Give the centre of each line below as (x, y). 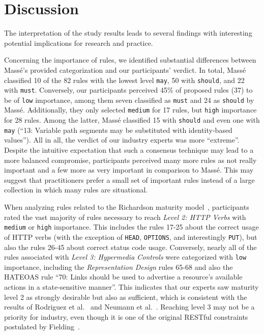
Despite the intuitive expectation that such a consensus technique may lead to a (129, 150)
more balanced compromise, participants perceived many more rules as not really (130, 160)
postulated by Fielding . (42, 327)
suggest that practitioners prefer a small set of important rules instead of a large (129, 179)
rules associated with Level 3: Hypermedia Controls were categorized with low (125, 257)
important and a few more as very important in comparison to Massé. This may (129, 170)
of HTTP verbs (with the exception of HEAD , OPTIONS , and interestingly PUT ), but (131, 236)
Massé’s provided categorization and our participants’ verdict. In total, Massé (125, 69)
